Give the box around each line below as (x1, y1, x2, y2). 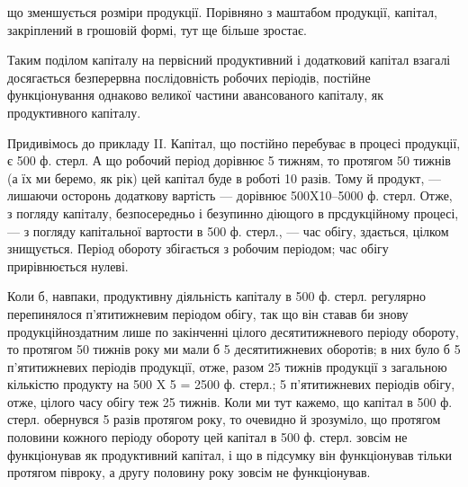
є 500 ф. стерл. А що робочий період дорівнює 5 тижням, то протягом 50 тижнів (7, 151, 451, 170)
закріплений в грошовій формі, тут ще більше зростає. (7, 20, 307, 39)
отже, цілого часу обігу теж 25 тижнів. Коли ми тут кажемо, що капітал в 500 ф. (7, 392, 453, 411)
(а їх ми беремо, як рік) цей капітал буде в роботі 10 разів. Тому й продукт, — (7, 168, 441, 187)
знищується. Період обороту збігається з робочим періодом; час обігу (7, 239, 389, 258)
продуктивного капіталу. (7, 102, 141, 121)
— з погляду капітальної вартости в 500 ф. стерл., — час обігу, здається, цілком (7, 221, 449, 240)
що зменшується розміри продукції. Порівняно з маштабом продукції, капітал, (7, 3, 437, 21)
